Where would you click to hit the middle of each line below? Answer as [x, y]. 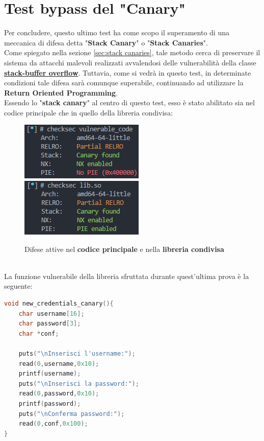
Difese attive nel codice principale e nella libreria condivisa [124, 249]
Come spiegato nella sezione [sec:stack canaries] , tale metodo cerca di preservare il [132, 52]
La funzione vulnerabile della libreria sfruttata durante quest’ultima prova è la [127, 276]
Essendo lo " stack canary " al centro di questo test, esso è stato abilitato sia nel [129, 102]
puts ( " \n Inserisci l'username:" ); [77, 354]
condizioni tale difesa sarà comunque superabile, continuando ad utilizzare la [124, 83]
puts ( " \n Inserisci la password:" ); [79, 384]
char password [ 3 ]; [50, 324]
